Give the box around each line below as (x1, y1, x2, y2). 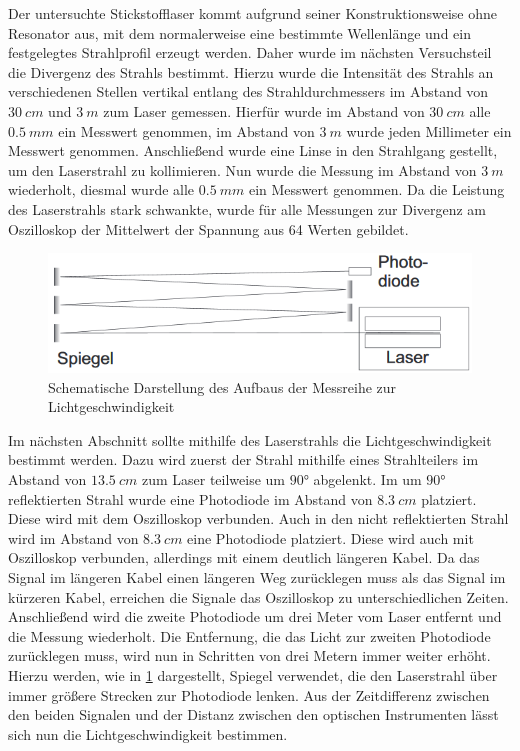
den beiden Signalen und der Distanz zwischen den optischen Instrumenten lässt (8, 704, 499, 725)
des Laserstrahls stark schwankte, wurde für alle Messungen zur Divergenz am (8, 198, 487, 219)
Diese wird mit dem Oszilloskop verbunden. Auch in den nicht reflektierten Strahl (8, 508, 509, 529)
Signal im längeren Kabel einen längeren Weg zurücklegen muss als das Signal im (8, 567, 506, 587)
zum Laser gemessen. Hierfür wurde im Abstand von (103, 100, 425, 121)
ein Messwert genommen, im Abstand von (58, 120, 315, 141)
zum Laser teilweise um (141, 469, 286, 490)
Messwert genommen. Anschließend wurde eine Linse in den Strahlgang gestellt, (8, 140, 498, 161)
